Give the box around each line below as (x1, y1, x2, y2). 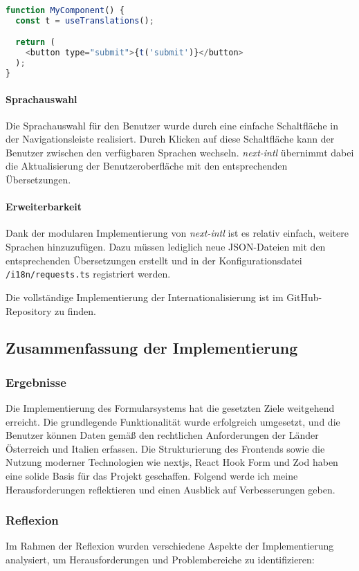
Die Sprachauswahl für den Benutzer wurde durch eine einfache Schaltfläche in (6, 118, 338, 132)
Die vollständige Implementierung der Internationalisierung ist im (6, 289, 284, 304)
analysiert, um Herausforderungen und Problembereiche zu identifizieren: (6, 552, 315, 567)
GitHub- (286, 289, 322, 304)
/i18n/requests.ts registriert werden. (6, 266, 171, 281)
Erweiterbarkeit (6, 199, 82, 214)
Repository (6, 303, 52, 318)
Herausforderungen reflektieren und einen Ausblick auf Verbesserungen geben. (6, 482, 335, 496)
